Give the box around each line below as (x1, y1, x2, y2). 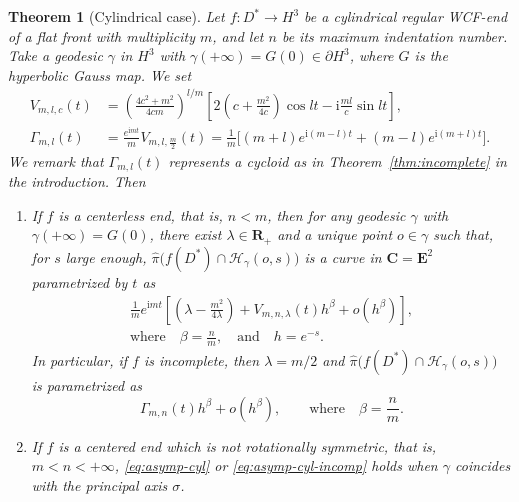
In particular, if (31, 349, 128, 370)
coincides (455, 455, 511, 476)
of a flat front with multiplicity (8, 25, 195, 46)
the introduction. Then (8, 171, 146, 192)
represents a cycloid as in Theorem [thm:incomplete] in (168, 150, 507, 171)
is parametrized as (31, 374, 143, 395)
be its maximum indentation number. (281, 25, 508, 46)
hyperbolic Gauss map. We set (8, 64, 192, 85)
